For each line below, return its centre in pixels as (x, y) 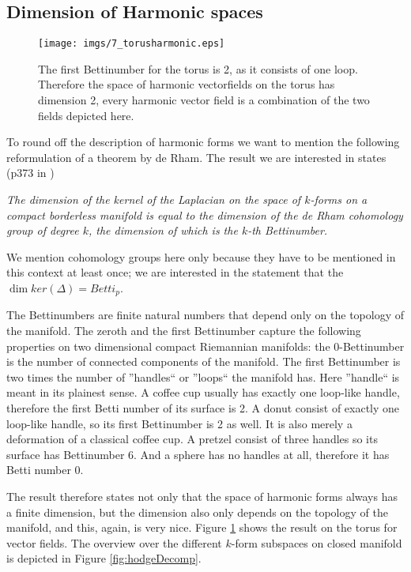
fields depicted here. (86, 115)
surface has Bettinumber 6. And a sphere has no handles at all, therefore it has (198, 454)
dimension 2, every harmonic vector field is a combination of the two (204, 100)
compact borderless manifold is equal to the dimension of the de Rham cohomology (205, 214)
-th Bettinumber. (288, 230)
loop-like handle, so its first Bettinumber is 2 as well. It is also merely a (179, 423)
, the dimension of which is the (163, 230)
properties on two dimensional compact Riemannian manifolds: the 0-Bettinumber (205, 346)
